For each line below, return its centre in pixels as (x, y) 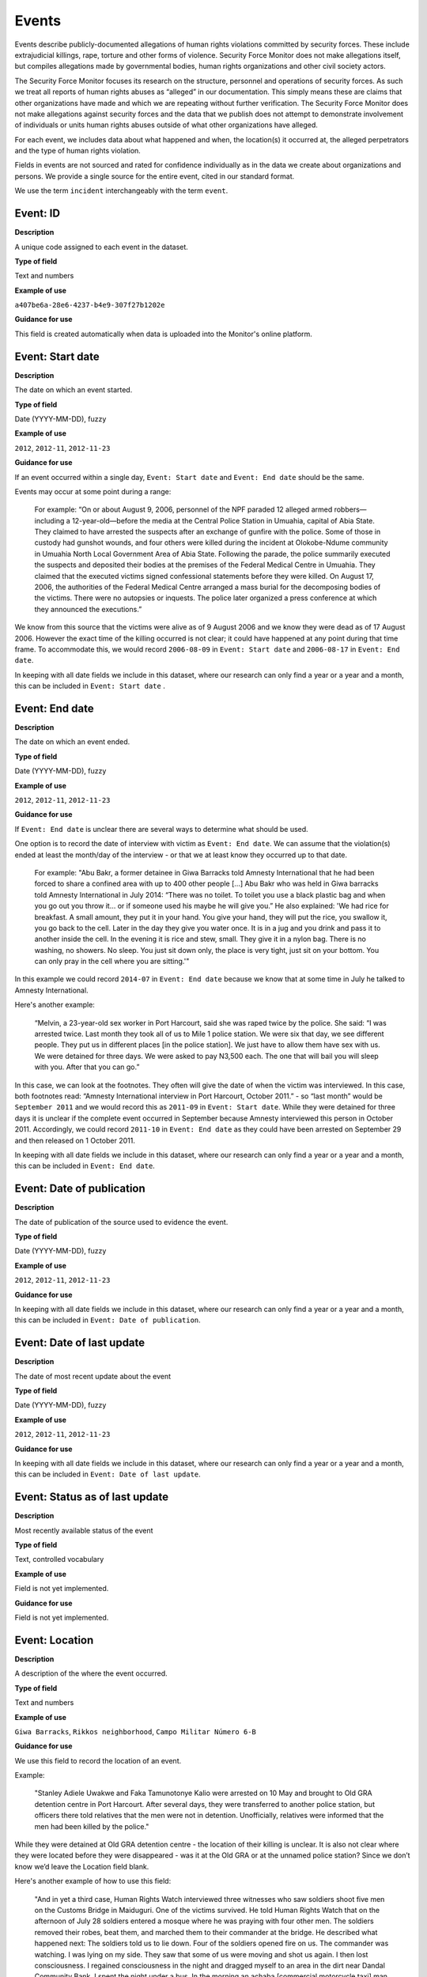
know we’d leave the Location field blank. (82, 1866)
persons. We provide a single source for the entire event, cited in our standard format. (155, 176)
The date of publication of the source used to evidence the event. (121, 1222)
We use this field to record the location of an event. (98, 1760)
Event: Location (54, 1640)
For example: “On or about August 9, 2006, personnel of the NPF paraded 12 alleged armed (183, 509)
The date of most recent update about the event (93, 1376)
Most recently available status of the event (84, 1530)
